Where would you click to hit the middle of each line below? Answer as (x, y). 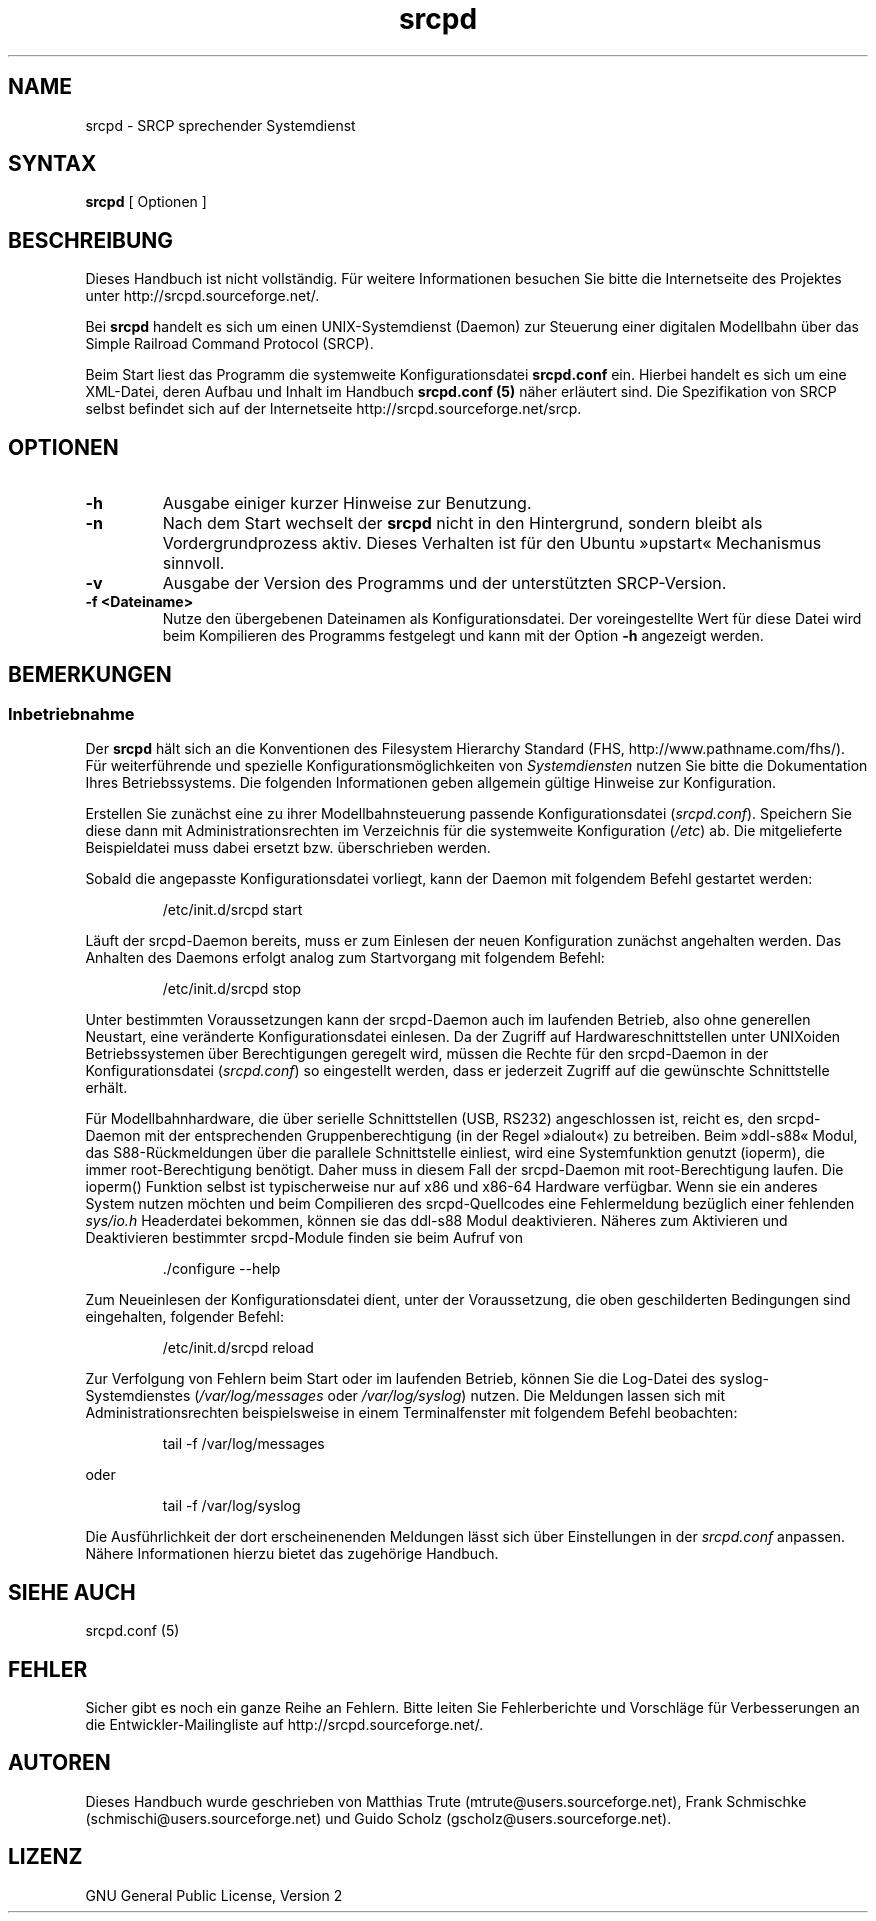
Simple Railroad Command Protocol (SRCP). (229, 344)
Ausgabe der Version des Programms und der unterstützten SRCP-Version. (444, 583)
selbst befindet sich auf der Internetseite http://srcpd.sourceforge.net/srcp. (333, 409)
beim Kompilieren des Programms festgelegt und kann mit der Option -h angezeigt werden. (463, 636)
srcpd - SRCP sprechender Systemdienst (220, 125)
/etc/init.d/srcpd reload (238, 1348)
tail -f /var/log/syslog (231, 1506)
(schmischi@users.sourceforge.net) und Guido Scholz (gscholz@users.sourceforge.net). (378, 1818)
